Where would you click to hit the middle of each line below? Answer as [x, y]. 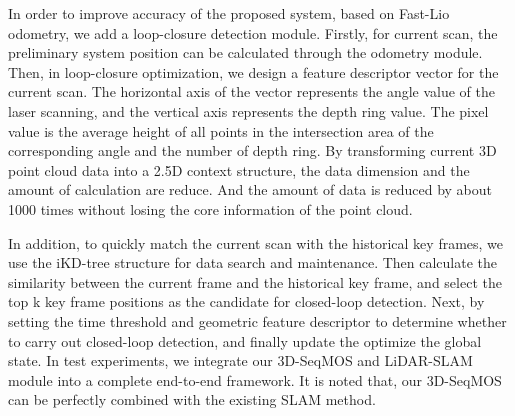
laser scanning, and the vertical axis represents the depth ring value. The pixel [248, 110]
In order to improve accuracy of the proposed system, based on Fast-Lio [229, 13]
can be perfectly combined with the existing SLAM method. [192, 399]
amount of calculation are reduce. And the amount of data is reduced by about [250, 189]
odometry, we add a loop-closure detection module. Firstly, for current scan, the [253, 32]
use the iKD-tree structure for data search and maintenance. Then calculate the [253, 262]
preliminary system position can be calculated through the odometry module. [245, 52]
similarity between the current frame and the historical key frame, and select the [255, 281]
